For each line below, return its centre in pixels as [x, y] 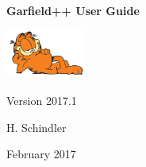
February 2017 [41, 154]
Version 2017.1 [42, 100]
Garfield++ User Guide [73, 10]
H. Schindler [36, 127]
